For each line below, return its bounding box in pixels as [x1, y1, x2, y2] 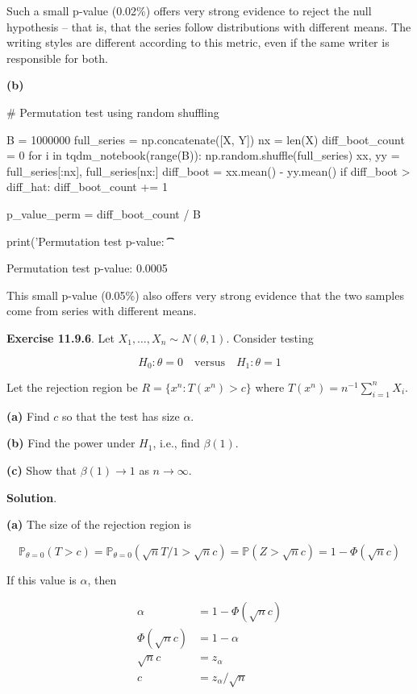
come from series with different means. [6, 302, 197, 319]
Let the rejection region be [6, 378, 138, 395]
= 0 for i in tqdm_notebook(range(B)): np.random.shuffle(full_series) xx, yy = [6, 147, 400, 164]
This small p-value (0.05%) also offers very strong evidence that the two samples [6, 286, 404, 303]
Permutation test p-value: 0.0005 [6, 260, 168, 276]
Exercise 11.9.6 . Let [6, 329, 115, 346]
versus [194, 356, 225, 368]
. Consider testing [226, 329, 314, 346]
